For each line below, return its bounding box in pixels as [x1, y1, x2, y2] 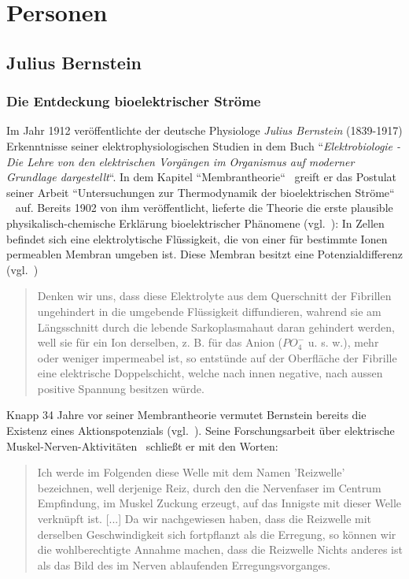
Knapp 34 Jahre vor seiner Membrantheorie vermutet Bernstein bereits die [6, 406, 367, 423]
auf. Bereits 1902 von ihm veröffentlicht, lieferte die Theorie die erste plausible [15, 199, 393, 216]
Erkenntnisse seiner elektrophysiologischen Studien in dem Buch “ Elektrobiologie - [6, 137, 401, 154]
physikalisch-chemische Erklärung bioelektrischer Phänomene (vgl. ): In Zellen [6, 214, 385, 231]
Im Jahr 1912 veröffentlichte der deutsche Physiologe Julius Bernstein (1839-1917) [6, 122, 403, 139]
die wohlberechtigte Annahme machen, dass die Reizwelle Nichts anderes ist [37, 541, 403, 558]
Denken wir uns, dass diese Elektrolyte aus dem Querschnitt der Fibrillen [37, 288, 392, 304]
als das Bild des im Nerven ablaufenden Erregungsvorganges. [37, 556, 331, 573]
